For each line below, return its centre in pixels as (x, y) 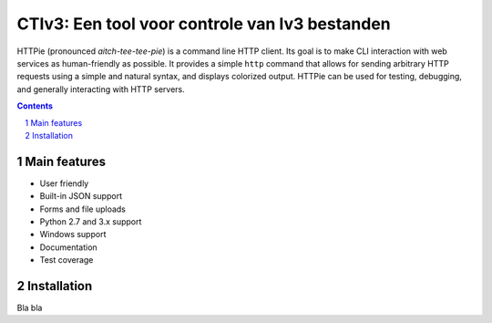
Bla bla (30, 308)
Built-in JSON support (81, 196)
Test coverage (67, 260)
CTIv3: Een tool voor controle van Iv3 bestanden (204, 24)
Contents (35, 106)
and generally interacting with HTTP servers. (101, 89)
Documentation (68, 247)
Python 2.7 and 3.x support (91, 221)
